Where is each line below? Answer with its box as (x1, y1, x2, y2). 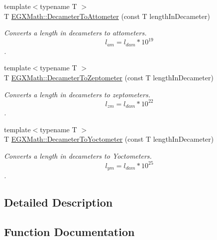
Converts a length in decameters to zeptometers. (4, 89, 150, 99)
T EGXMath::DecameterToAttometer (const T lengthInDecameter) (4, 10, 210, 21)
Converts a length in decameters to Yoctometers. (4, 150, 152, 161)
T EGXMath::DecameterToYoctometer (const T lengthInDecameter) (4, 134, 214, 144)
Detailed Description (4, 195, 113, 210)
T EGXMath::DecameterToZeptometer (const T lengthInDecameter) (4, 72, 214, 82)
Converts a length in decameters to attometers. (4, 27, 147, 38)
